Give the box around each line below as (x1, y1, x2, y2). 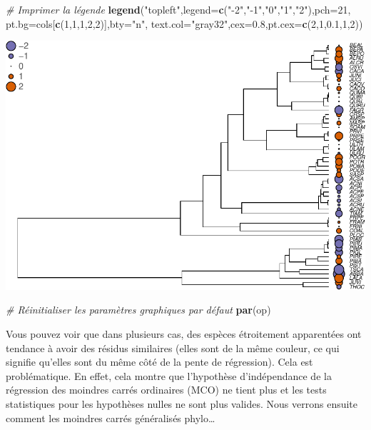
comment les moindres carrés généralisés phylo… (6, 410, 215, 425)
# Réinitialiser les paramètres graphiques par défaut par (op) (6, 302, 271, 317)
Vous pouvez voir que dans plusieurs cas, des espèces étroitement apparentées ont (6, 326, 362, 341)
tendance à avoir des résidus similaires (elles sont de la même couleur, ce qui (6, 340, 340, 355)
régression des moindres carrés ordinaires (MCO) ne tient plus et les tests (6, 382, 327, 397)
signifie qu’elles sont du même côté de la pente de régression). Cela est (6, 354, 313, 369)
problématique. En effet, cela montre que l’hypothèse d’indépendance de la (6, 368, 332, 383)
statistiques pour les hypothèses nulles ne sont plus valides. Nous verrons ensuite (6, 396, 358, 411)
